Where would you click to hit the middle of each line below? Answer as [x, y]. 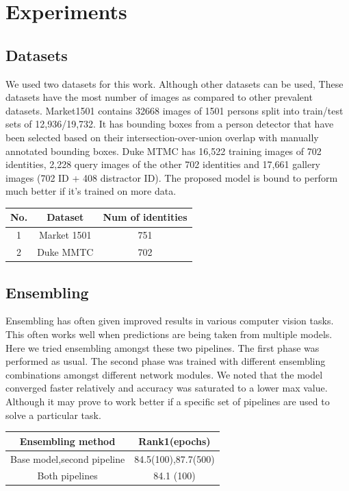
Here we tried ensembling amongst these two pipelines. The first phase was [163, 347]
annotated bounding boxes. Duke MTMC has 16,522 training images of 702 [164, 151]
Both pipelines [67, 476]
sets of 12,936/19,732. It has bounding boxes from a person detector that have [170, 124]
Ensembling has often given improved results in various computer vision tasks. [170, 321]
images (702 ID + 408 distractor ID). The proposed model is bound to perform [172, 177]
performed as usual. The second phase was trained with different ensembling [166, 361]
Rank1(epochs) [174, 441]
